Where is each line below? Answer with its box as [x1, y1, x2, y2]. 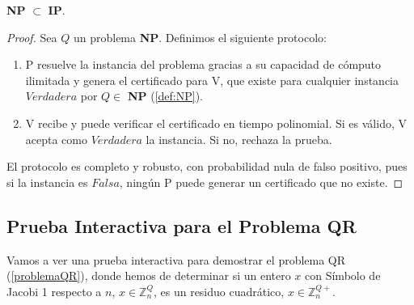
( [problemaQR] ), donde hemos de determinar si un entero [6, 267, 291, 284]
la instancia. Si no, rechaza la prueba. [146, 130, 332, 147]
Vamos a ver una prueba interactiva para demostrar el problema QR [6, 251, 346, 268]
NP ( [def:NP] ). [127, 87, 203, 104]
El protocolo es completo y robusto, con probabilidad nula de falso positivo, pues [6, 158, 408, 175]
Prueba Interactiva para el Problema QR [6, 213, 357, 238]
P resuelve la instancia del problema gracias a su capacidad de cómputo [25, 56, 382, 73]
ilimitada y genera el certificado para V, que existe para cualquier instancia [25, 71, 399, 88]
